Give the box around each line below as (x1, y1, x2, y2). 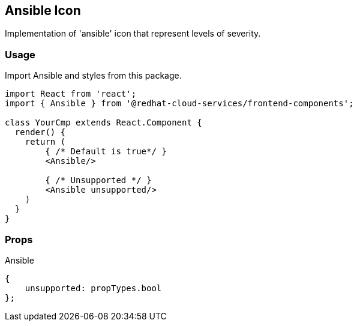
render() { (14, 127, 66, 137)
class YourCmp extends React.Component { (5, 118, 202, 128)
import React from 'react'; (5, 89, 137, 99)
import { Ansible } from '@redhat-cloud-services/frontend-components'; (5, 98, 354, 109)
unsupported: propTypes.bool (25, 283, 162, 293)
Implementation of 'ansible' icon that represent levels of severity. (5, 28, 261, 39)
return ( (25, 137, 66, 147)
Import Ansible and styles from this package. (5, 70, 182, 81)
